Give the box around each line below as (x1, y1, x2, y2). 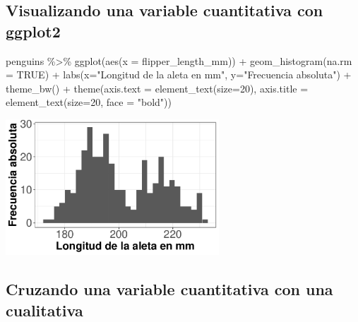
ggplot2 (6, 20, 61, 42)
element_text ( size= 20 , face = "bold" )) (6, 95, 172, 109)
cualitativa (6, 299, 83, 321)
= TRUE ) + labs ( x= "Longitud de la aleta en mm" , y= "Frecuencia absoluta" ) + (6, 67, 352, 82)
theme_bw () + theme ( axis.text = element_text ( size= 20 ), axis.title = (6, 80, 309, 95)
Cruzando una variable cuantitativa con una (6, 278, 333, 300)
